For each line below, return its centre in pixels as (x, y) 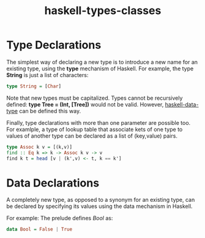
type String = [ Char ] (34, 86)
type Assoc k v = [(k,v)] (39, 147)
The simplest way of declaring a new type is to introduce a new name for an (102, 62)
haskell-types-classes (103, 11)
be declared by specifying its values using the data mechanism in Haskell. (99, 206)
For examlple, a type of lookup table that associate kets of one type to (95, 129)
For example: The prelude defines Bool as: (60, 218)
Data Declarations (53, 183)
